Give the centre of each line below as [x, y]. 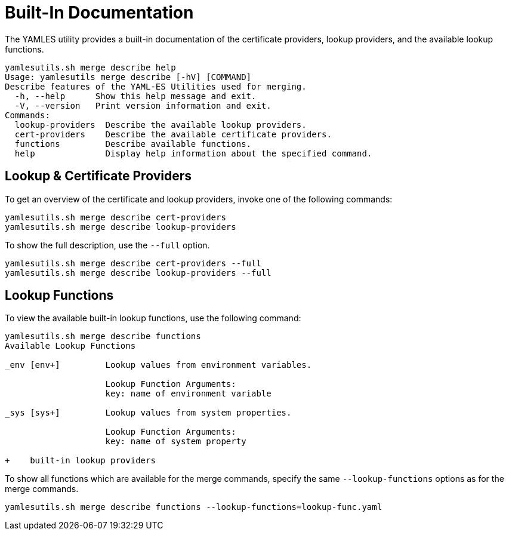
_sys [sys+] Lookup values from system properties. [148, 413]
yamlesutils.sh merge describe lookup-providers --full [138, 273]
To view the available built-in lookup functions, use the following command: [153, 318]
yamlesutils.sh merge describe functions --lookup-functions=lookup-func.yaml [194, 507]
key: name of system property [176, 442]
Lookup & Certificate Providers [98, 176]
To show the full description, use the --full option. [107, 245]
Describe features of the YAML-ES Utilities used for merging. [156, 86]
